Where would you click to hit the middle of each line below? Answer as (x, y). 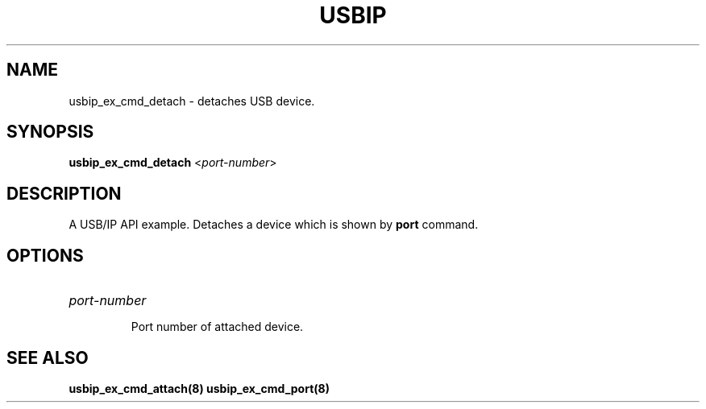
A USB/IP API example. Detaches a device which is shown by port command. (274, 225)
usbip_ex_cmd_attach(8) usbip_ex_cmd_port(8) (199, 388)
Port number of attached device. (217, 327)
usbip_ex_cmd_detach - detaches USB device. (192, 101)
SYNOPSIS (50, 132)
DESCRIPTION (64, 193)
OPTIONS (45, 255)
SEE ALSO (48, 357)
